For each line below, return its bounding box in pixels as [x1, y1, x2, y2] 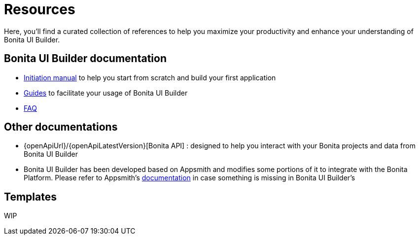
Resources [4, 1, 75, 18]
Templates [4, 190, 57, 203]
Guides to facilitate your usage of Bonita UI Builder [24, 88, 188, 97]
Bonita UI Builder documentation [4, 52, 167, 65]
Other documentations [4, 121, 118, 134]
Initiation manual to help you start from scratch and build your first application [24, 73, 276, 82]
